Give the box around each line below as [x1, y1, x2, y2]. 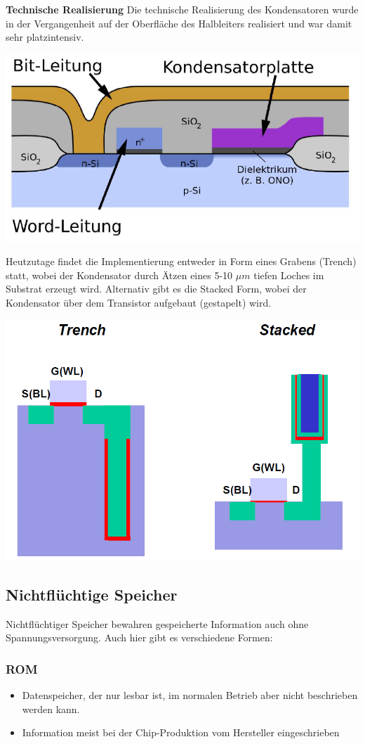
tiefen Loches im [253, 267, 324, 282]
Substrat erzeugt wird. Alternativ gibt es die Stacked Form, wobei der [6, 281, 307, 296]
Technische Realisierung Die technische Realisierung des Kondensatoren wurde [6, 2, 359, 16]
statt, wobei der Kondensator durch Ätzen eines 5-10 [6, 267, 233, 282]
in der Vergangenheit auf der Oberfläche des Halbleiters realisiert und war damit [6, 15, 352, 30]
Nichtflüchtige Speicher [6, 584, 178, 605]
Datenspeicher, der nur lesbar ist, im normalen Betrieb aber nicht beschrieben [22, 688, 358, 703]
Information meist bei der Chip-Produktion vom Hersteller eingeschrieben [22, 725, 340, 740]
